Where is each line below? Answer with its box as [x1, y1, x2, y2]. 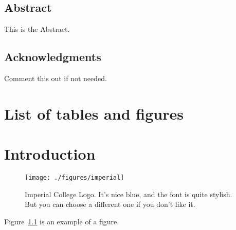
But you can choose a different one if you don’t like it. [25, 199, 195, 209]
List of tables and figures [4, 103, 184, 124]
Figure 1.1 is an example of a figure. [4, 216, 119, 226]
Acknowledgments [4, 49, 101, 65]
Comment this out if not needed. [4, 73, 107, 83]
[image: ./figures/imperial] [25, 174, 124, 182]
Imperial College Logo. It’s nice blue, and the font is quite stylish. [25, 188, 232, 199]
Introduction [4, 143, 96, 164]
